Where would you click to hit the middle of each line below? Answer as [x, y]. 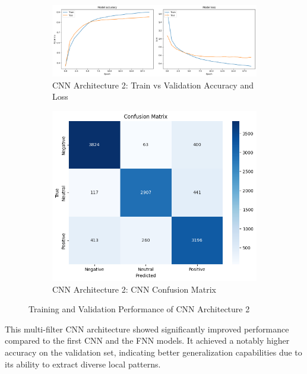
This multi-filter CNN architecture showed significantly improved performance [147, 329]
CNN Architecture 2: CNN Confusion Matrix [134, 289]
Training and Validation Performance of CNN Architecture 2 [139, 309]
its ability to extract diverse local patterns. [83, 364]
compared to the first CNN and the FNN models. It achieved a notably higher [147, 340]
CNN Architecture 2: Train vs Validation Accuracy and [153, 85]
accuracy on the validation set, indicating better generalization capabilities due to [153, 352]
